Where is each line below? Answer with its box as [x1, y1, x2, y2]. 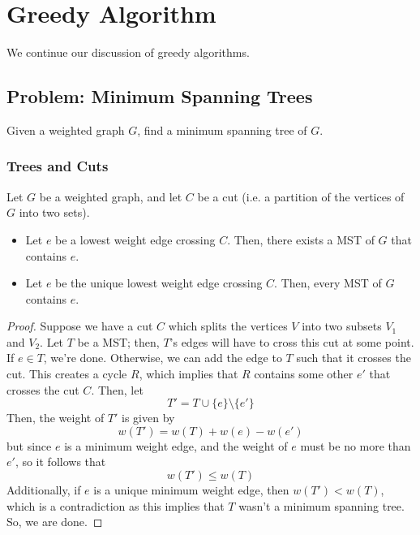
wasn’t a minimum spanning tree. [238, 497, 405, 514]
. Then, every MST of [274, 274, 382, 291]
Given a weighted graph [6, 121, 125, 138]
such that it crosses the [296, 349, 411, 366]
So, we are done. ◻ [6, 513, 103, 530]
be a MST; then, [77, 333, 160, 350]
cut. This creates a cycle [6, 365, 127, 382]
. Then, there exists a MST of [227, 231, 375, 248]
